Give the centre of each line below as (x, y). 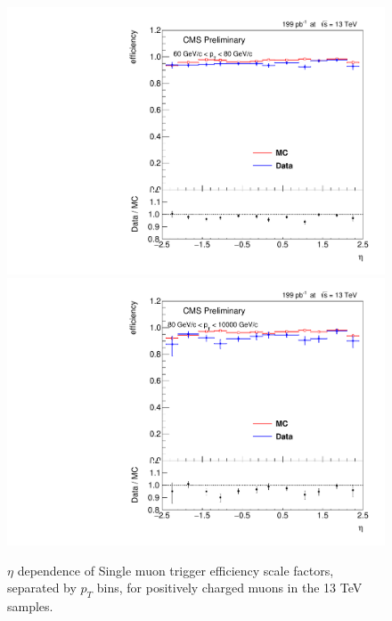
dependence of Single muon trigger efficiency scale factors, (176, 570)
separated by (42, 588)
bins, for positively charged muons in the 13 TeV (229, 588)
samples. (30, 605)
